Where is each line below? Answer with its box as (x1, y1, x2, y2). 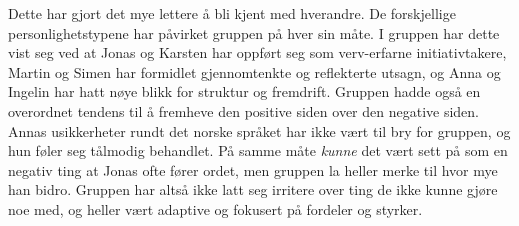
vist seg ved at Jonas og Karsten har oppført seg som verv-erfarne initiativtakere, (8, 42, 507, 63)
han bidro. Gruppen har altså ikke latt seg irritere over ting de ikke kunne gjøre (8, 179, 498, 200)
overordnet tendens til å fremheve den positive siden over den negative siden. (8, 100, 480, 121)
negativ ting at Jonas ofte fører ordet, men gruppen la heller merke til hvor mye (8, 159, 498, 180)
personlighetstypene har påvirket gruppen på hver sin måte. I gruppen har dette (8, 22, 500, 43)
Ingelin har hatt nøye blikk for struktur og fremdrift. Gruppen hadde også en (8, 81, 481, 102)
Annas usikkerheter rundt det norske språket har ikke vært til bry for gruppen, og (8, 120, 511, 141)
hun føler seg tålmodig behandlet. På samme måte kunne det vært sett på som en (8, 140, 508, 161)
